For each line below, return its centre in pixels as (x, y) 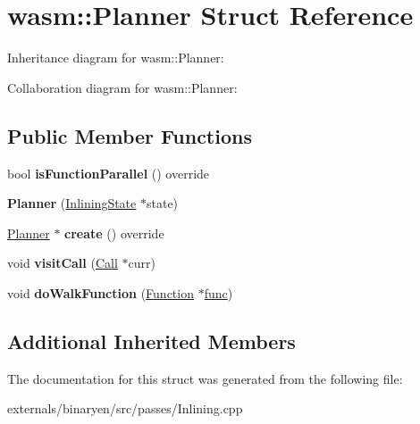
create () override (114, 233)
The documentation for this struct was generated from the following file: (205, 378)
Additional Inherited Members (151, 341)
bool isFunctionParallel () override (109, 173)
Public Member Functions (130, 135)
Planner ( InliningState (72, 203)
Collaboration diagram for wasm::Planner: (122, 87)
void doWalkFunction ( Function (101, 292)
